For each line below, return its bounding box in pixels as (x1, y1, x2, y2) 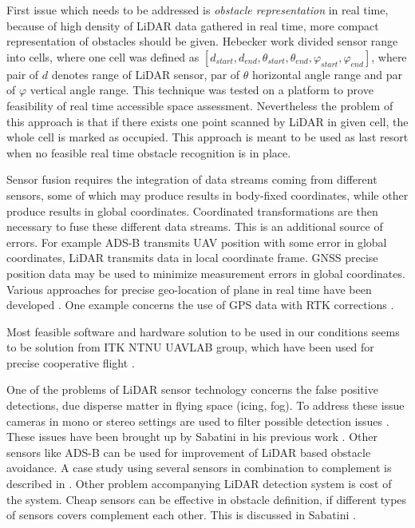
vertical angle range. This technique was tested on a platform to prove (30, 81, 373, 98)
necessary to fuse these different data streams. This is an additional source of (6, 218, 383, 235)
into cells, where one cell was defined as (6, 48, 200, 65)
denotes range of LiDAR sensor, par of (51, 66, 240, 82)
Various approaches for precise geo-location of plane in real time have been (6, 280, 372, 297)
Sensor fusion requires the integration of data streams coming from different (6, 171, 377, 188)
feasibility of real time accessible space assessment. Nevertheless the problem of (6, 97, 393, 113)
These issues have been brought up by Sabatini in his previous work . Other (6, 428, 377, 445)
